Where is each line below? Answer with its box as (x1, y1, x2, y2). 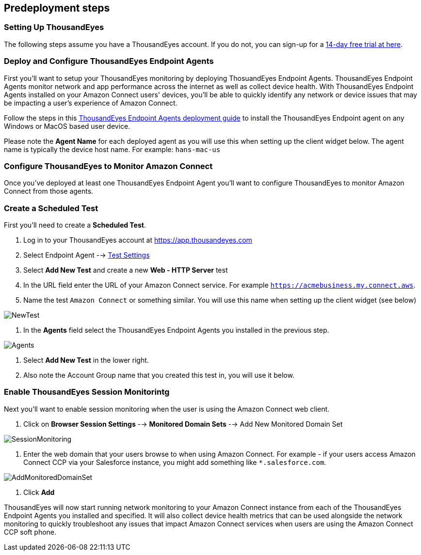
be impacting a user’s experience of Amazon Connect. (4, 98, 178, 107)
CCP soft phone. (4, 527, 57, 536)
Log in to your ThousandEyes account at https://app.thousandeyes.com (23, 236, 252, 245)
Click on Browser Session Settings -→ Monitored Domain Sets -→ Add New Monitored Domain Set (23, 419, 343, 428)
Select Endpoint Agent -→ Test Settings (23, 251, 150, 260)
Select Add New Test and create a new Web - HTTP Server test (23, 266, 228, 275)
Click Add (23, 488, 55, 496)
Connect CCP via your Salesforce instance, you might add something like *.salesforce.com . (23, 458, 326, 466)
